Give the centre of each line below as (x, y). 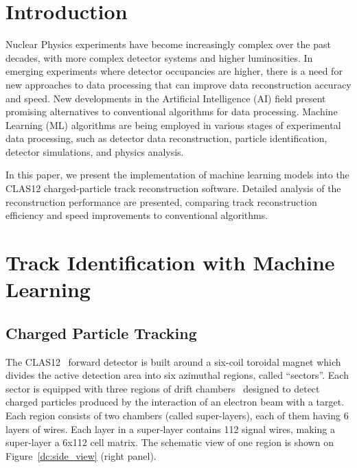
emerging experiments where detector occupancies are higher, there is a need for (174, 71)
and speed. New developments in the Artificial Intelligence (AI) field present (166, 98)
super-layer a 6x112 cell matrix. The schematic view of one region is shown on (170, 442)
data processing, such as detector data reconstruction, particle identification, (166, 138)
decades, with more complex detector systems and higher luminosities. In (159, 57)
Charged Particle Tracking (101, 332)
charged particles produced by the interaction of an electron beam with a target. (175, 402)
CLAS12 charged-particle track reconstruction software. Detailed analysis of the (173, 188)
